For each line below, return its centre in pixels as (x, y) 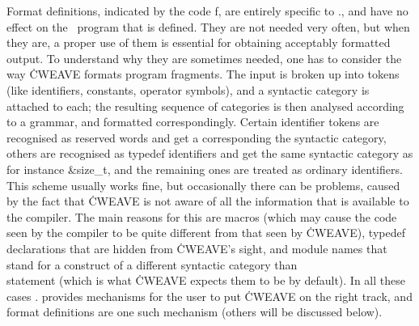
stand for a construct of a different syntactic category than (152, 264)
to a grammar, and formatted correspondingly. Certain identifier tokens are (193, 122)
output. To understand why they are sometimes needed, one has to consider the (204, 58)
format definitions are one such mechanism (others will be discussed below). (195, 312)
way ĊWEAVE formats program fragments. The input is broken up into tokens (203, 74)
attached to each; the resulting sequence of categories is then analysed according (205, 106)
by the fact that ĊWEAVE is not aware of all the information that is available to (208, 201)
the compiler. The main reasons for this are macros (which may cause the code (202, 216)
